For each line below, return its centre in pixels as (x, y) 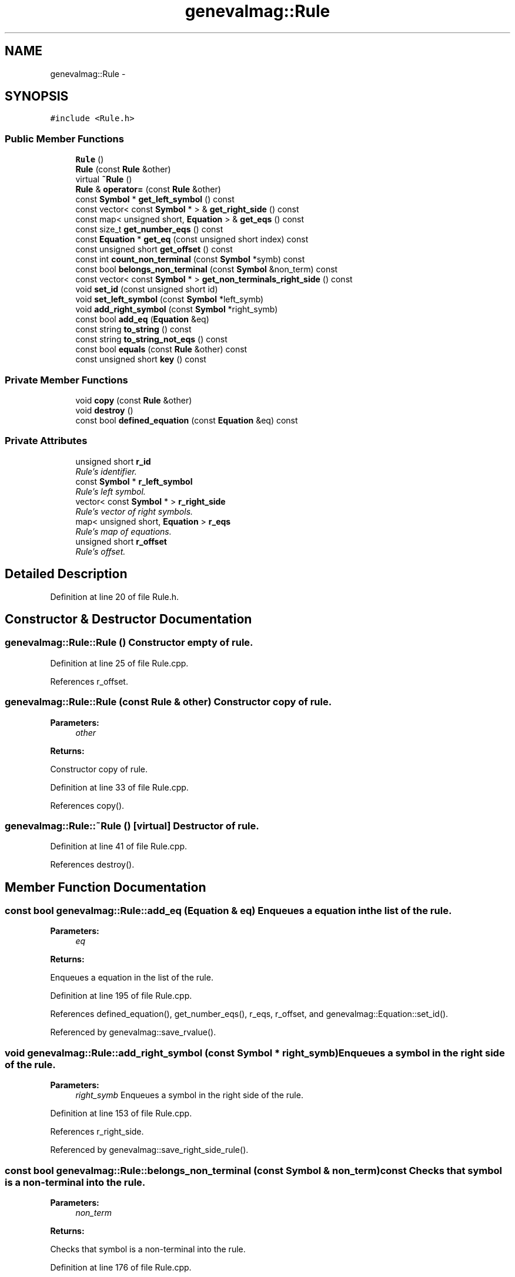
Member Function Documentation (106, 887)
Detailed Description (66, 574)
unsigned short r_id (113, 461)
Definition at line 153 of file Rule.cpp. (121, 1113)
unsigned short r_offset (121, 541)
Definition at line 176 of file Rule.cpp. (121, 1267)
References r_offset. (89, 681)
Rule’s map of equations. (123, 531)
